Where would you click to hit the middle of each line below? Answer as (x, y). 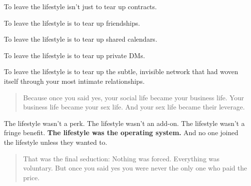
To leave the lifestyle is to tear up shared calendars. (81, 39)
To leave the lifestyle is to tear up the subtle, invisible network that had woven (121, 71)
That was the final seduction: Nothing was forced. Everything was (121, 158)
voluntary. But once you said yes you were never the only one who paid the (135, 168)
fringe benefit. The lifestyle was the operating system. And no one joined (121, 132)
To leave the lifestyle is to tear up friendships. (72, 23)
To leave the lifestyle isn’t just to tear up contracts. (80, 6)
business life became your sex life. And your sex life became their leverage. (134, 107)
